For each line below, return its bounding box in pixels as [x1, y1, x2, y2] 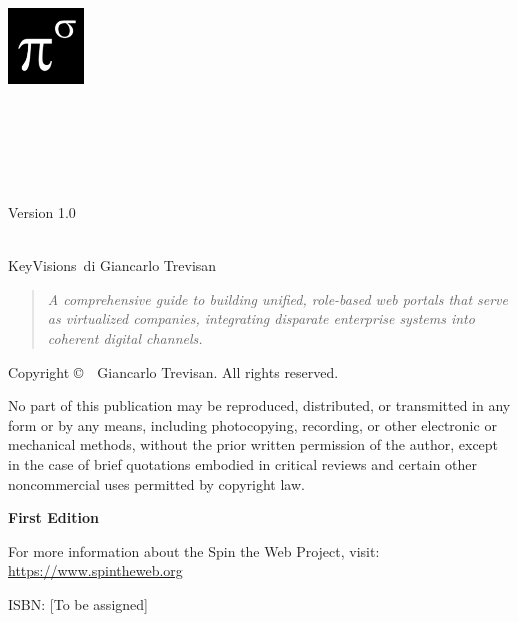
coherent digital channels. [47, 327, 203, 348]
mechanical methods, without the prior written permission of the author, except [8, 434, 499, 455]
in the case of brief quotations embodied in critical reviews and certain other [8, 453, 478, 474]
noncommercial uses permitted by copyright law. [8, 473, 305, 494]
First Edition [8, 507, 99, 528]
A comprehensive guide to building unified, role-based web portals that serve [47, 288, 509, 309]
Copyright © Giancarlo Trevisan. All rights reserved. [8, 361, 339, 382]
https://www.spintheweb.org [8, 560, 183, 581]
